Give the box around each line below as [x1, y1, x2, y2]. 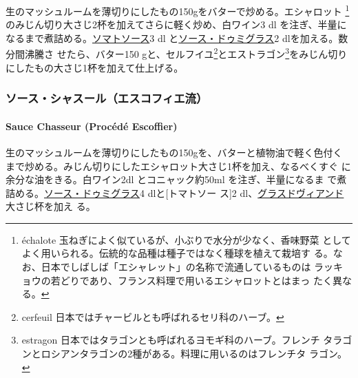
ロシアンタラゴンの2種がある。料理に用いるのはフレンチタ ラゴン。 [41, 346, 348, 361]
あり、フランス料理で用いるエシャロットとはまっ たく [89, 273, 333, 287]
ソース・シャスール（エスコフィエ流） [6, 90, 208, 107]
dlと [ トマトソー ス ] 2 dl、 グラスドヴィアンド [147, 185, 344, 200]
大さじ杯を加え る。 [6, 199, 96, 213]
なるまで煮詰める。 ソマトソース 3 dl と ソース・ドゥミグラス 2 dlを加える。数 [6, 30, 348, 45]
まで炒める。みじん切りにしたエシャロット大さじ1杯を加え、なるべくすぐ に [6, 158, 351, 173]
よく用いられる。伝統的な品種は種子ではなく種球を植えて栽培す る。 [21, 246, 333, 260]
